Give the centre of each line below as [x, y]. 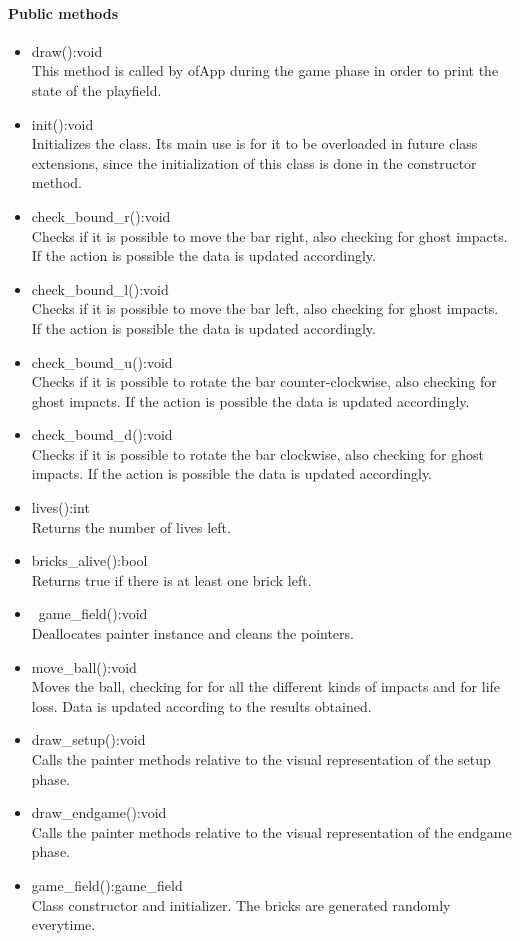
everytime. [63, 924]
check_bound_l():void [100, 288]
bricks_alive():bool [89, 560]
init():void [62, 123]
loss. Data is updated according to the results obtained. [201, 705]
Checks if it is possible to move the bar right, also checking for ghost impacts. [269, 235]
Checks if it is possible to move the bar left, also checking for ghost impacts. [265, 308]
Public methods [63, 12]
